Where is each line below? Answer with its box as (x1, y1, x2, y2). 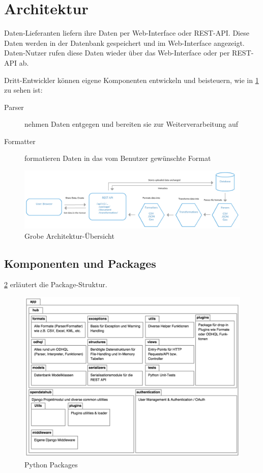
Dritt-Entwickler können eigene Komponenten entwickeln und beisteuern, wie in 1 (4, 74, 259, 85)
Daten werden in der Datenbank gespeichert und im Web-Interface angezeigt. (4, 37, 245, 48)
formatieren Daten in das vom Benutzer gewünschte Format (24, 153, 211, 163)
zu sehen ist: (4, 85, 43, 95)
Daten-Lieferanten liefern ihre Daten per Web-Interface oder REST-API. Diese (4, 27, 249, 38)
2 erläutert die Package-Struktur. (4, 279, 107, 290)
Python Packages (24, 459, 78, 470)
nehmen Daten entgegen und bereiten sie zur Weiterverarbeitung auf (24, 119, 239, 129)
